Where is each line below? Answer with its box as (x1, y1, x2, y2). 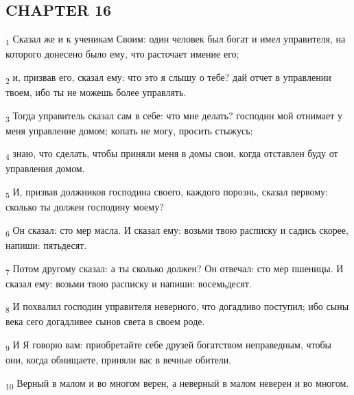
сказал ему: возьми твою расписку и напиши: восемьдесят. (5, 276, 252, 290)
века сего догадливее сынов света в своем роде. (5, 314, 205, 328)
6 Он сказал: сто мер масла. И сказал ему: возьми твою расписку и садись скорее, (5, 222, 349, 239)
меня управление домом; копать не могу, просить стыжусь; (5, 123, 253, 137)
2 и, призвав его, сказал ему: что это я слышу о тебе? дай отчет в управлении (5, 69, 331, 86)
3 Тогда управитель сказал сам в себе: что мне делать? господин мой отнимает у (5, 108, 342, 124)
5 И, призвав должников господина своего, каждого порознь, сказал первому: (5, 184, 328, 200)
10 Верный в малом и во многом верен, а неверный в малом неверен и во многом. (5, 375, 349, 392)
